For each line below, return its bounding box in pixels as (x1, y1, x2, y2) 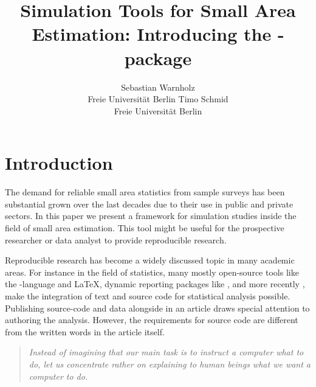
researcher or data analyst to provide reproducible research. (5, 233, 227, 246)
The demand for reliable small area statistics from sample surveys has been (5, 186, 285, 198)
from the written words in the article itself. (5, 325, 165, 338)
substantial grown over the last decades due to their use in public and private (5, 197, 294, 210)
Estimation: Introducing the (32, 21, 272, 46)
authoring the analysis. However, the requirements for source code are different (5, 313, 298, 326)
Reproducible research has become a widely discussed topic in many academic (5, 254, 295, 267)
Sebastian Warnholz (121, 80, 195, 93)
